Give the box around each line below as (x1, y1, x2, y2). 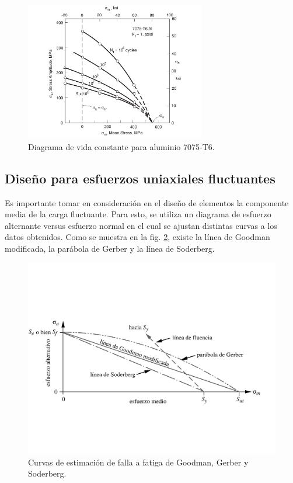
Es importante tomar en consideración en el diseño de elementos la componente (5, 196, 289, 209)
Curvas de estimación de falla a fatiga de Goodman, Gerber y (28, 456, 249, 468)
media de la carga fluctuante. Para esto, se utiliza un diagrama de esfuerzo (5, 208, 271, 220)
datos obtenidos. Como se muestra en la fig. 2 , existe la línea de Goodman (5, 231, 270, 243)
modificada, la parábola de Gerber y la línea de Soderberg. (5, 242, 215, 255)
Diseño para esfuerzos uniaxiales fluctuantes (5, 169, 275, 187)
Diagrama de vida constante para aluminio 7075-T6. (28, 140, 215, 152)
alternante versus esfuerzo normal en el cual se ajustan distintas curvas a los (5, 219, 277, 231)
